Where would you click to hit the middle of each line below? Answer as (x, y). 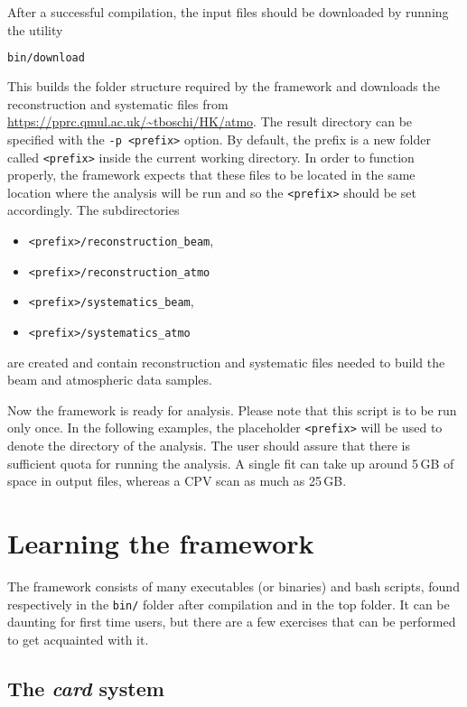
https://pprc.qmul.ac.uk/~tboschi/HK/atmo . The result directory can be (210, 121)
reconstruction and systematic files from (118, 103)
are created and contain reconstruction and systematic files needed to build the (226, 362)
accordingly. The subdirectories (93, 210)
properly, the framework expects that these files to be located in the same (211, 175)
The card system (86, 688)
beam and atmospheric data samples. (110, 380)
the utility (35, 29)
